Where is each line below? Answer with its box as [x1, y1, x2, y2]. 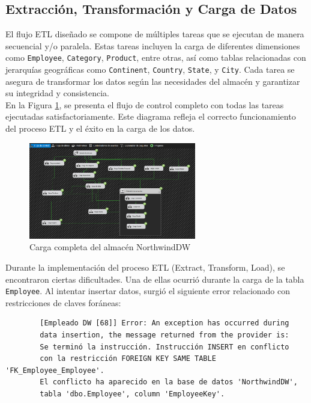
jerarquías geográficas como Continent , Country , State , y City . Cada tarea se [5, 63, 295, 76]
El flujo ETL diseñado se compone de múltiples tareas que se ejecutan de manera [5, 28, 304, 40]
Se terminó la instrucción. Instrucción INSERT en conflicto [40, 342, 289, 351]
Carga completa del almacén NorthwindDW [29, 241, 191, 253]
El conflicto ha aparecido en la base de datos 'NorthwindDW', [40, 378, 298, 387]
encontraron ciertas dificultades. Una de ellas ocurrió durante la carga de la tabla [5, 272, 304, 285]
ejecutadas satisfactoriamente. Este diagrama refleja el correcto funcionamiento [5, 110, 296, 123]
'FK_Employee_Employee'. [5, 366, 104, 375]
